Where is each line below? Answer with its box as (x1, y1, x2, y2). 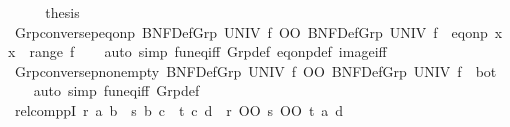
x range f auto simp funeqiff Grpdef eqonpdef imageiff (8, 41, 387, 62)
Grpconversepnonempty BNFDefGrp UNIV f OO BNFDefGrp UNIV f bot (14, 60, 497, 81)
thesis (45, 2, 80, 22)
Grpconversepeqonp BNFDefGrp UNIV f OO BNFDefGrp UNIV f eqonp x (14, 21, 503, 42)
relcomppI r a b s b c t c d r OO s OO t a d (14, 99, 344, 120)
